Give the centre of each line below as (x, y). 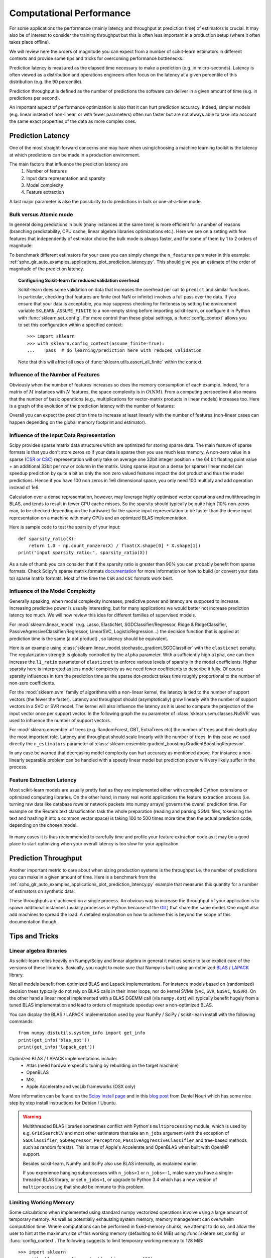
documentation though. (33, 921)
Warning (32, 1117)
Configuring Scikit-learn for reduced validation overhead (79, 280)
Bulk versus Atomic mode (41, 214)
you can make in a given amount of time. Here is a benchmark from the (83, 877)
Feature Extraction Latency (43, 780)
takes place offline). (30, 42)
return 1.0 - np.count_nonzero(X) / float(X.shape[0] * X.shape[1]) (114, 545)
